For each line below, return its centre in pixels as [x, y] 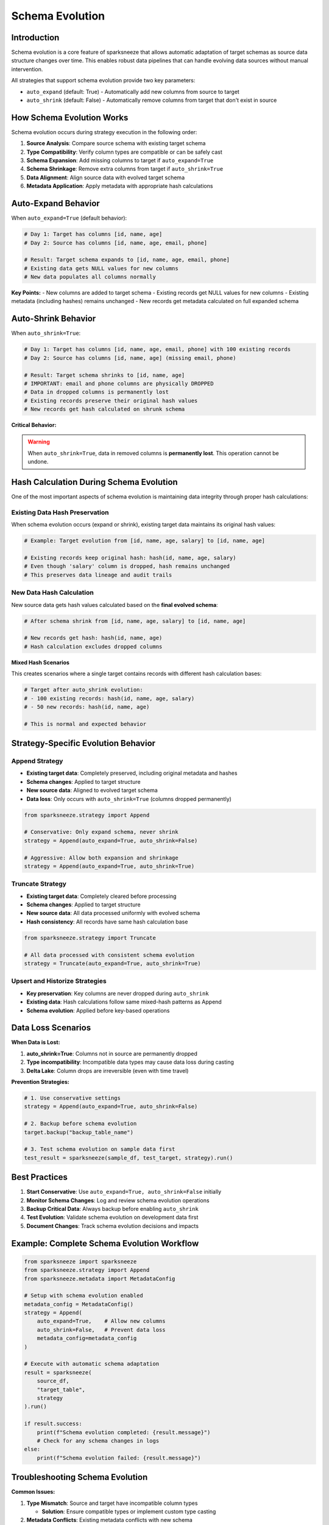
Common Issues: [33, 1492]
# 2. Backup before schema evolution [80, 1124]
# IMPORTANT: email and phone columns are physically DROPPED [119, 383]
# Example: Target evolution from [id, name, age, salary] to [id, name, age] [144, 541]
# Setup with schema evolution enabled [83, 1296]
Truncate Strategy [39, 884]
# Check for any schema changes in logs [98, 1441]
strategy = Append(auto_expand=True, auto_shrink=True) [109, 866]
